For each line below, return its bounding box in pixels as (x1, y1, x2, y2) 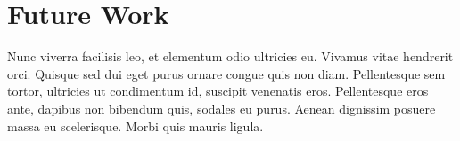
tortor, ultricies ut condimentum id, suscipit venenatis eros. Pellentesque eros (7, 82, 429, 100)
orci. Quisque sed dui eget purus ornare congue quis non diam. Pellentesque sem (7, 64, 446, 82)
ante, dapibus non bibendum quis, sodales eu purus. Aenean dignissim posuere (7, 98, 436, 117)
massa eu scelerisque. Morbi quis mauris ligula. (7, 116, 264, 135)
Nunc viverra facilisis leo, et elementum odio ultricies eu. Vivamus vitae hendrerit (7, 47, 454, 66)
